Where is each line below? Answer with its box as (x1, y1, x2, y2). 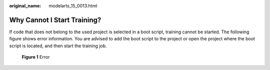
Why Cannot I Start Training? (9, 15, 101, 24)
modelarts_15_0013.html (48, 3, 97, 8)
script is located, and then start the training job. (9, 43, 107, 49)
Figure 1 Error (21, 54, 50, 60)
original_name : (9, 3, 41, 8)
